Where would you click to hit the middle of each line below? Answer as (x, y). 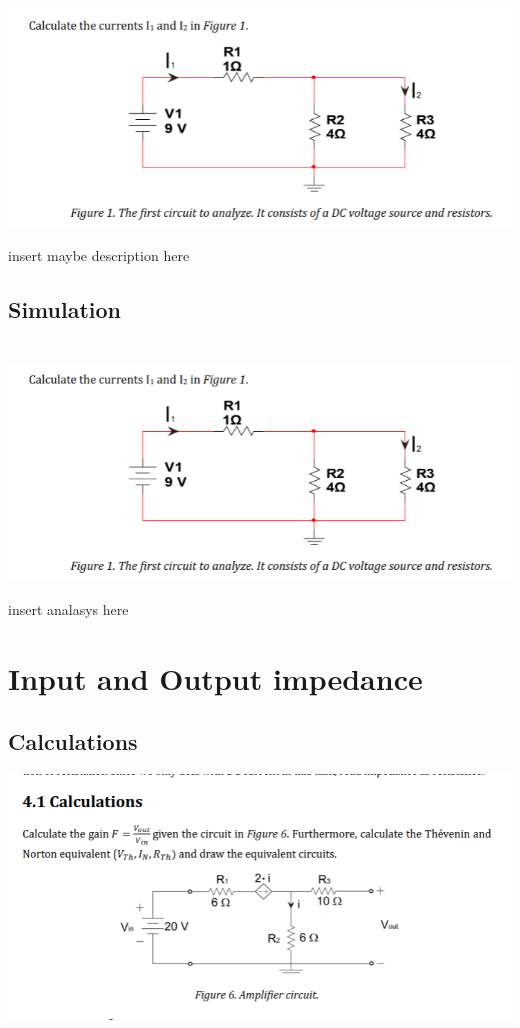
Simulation (65, 309)
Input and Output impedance (215, 677)
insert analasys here (68, 609)
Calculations (73, 741)
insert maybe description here (99, 255)
